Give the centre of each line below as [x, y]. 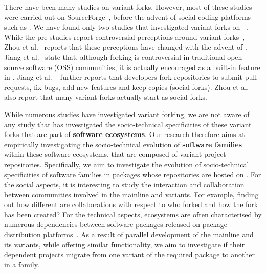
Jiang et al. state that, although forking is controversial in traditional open [123, 56]
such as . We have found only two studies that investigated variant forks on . [126, 27]
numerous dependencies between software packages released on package [116, 224]
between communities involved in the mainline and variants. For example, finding [131, 194]
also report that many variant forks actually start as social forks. [106, 97]
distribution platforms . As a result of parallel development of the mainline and [129, 234]
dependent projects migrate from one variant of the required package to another [129, 254]
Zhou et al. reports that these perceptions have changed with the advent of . [126, 47]
